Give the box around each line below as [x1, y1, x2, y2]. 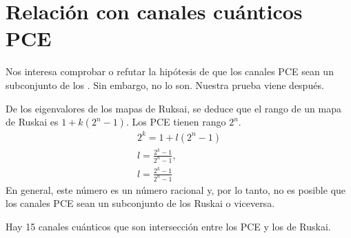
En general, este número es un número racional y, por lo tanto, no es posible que [6, 182, 346, 197]
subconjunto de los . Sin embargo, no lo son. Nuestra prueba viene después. [6, 77, 324, 92]
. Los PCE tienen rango [126, 115, 226, 129]
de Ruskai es [6, 115, 59, 129]
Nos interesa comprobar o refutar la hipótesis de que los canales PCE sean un [6, 64, 334, 79]
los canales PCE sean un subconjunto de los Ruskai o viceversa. [6, 196, 275, 210]
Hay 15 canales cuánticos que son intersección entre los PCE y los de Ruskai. [6, 219, 331, 233]
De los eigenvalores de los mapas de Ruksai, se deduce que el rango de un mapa [6, 101, 341, 115]
